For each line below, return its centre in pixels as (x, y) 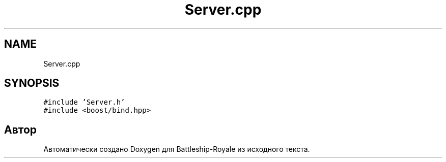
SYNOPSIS (32, 83)
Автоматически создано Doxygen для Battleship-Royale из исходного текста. (177, 149)
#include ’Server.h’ (84, 102)
